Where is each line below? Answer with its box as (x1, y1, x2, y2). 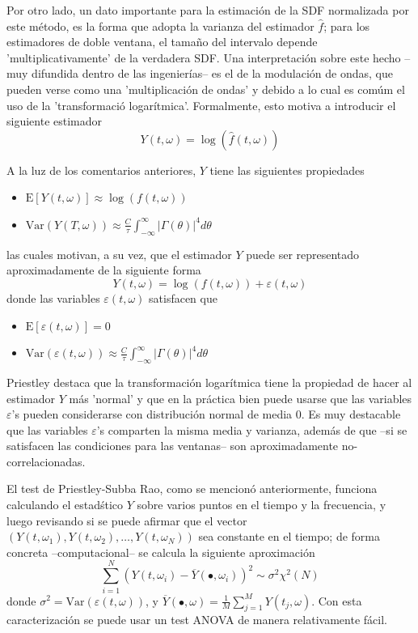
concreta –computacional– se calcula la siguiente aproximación (6, 543, 315, 560)
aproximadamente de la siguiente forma (6, 261, 201, 278)
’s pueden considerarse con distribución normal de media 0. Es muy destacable (11, 406, 401, 423)
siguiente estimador (6, 113, 103, 130)
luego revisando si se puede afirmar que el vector (6, 512, 247, 529)
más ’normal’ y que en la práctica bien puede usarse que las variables (69, 389, 412, 406)
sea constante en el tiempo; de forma (198, 528, 381, 545)
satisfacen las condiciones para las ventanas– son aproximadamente (6, 437, 339, 454)
